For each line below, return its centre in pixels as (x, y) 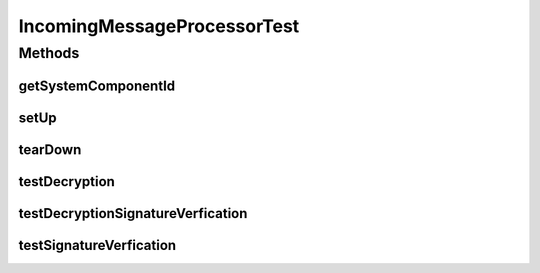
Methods (49, 53)
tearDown (50, 149)
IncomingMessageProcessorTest (159, 26)
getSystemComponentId (97, 85)
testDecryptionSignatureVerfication (133, 213)
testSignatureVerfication (97, 245)
